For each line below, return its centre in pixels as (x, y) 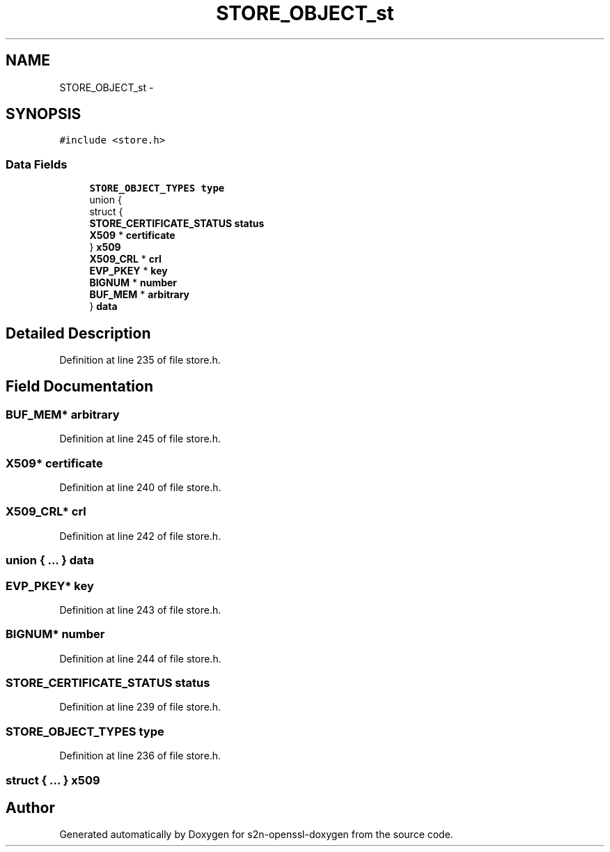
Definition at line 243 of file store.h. (140, 610)
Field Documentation (79, 387)
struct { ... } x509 (53, 780)
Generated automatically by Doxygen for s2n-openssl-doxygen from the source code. (256, 835)
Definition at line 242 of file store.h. (140, 536)
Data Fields (37, 164)
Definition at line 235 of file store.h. (140, 360)
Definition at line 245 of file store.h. (140, 439)
